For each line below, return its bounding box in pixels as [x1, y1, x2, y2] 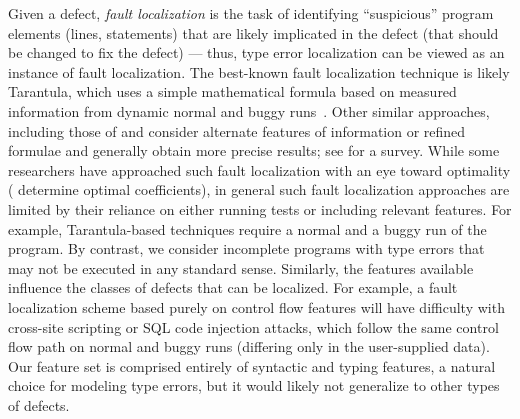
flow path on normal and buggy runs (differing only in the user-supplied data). [8, 336, 490, 357]
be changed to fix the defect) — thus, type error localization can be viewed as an [8, 42, 505, 63]
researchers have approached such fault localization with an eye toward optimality [8, 159, 511, 180]
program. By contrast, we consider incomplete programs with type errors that [8, 238, 485, 259]
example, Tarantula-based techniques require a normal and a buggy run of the [8, 218, 487, 239]
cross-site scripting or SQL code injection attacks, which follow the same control [8, 316, 499, 337]
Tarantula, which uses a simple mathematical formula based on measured [8, 81, 457, 102]
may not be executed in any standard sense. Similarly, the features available [8, 257, 474, 278]
